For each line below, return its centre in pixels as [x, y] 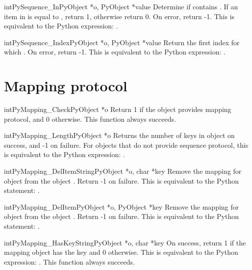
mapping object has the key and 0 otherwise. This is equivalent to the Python [121, 252]
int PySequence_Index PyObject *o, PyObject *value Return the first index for [122, 42]
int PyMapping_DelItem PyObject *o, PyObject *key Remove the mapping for [122, 206]
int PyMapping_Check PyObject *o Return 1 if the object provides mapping [118, 109]
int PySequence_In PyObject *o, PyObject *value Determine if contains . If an [121, 6]
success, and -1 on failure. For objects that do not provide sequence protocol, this [126, 145]
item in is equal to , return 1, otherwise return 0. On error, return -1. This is [119, 16]
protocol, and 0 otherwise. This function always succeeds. [90, 119]
